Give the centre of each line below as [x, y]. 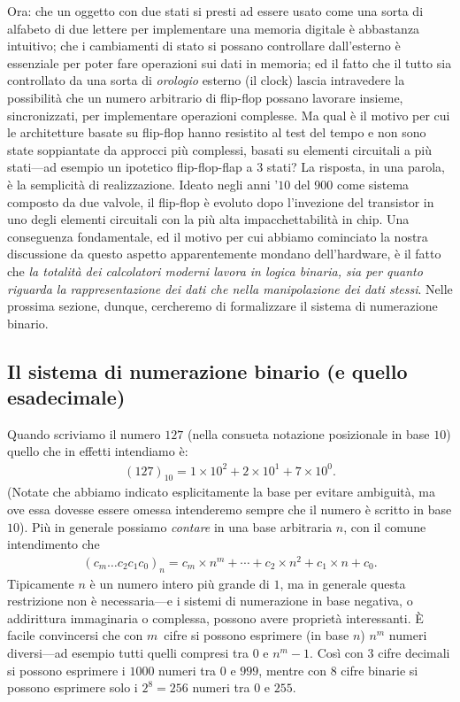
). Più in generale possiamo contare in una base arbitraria [176, 526]
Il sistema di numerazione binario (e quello [207, 370]
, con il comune [385, 526]
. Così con [337, 653]
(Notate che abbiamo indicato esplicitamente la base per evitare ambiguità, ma [221, 492]
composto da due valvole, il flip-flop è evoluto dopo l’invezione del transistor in [221, 201]
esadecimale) [66, 397]
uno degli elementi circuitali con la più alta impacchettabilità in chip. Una [208, 219]
